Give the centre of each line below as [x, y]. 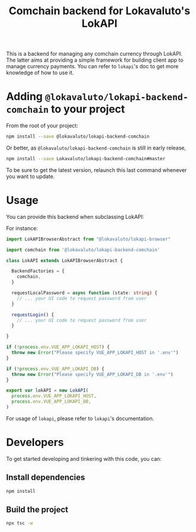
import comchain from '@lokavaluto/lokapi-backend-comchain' [83, 250]
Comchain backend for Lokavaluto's [99, 11]
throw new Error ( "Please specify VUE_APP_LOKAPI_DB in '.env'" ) [92, 374]
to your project [88, 109]
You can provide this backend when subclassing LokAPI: [75, 216]
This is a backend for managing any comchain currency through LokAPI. [94, 54]
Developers [35, 442]
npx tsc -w [20, 523]
